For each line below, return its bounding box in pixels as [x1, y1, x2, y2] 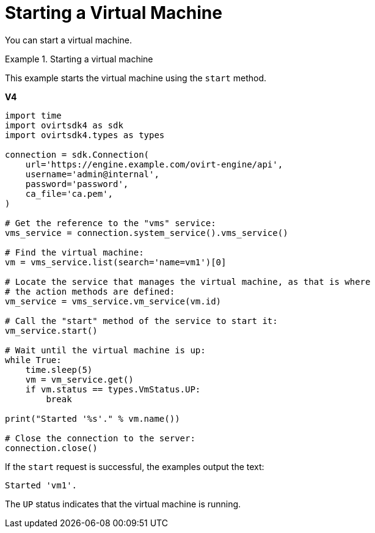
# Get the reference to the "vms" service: [5, 218, 216, 228]
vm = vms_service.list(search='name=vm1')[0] [5, 257, 227, 267]
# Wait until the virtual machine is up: [5, 345, 206, 355]
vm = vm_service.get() [25, 374, 134, 384]
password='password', [25, 178, 129, 189]
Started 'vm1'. [5, 480, 78, 490]
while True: [5, 355, 62, 365]
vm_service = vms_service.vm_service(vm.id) [5, 296, 222, 306]
